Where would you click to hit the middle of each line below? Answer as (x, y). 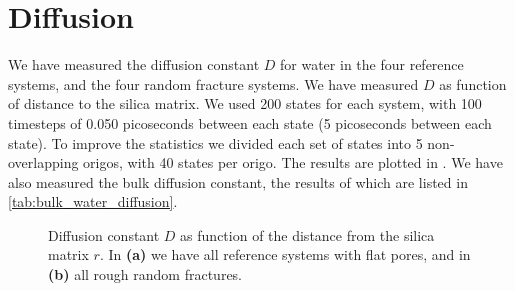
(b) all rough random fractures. (145, 274)
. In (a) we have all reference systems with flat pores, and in (285, 254)
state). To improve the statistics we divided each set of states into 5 (215, 142)
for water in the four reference (372, 64)
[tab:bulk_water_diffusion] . (93, 201)
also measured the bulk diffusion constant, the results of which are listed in (238, 181)
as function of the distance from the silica (307, 234)
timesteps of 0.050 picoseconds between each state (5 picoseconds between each (250, 122)
